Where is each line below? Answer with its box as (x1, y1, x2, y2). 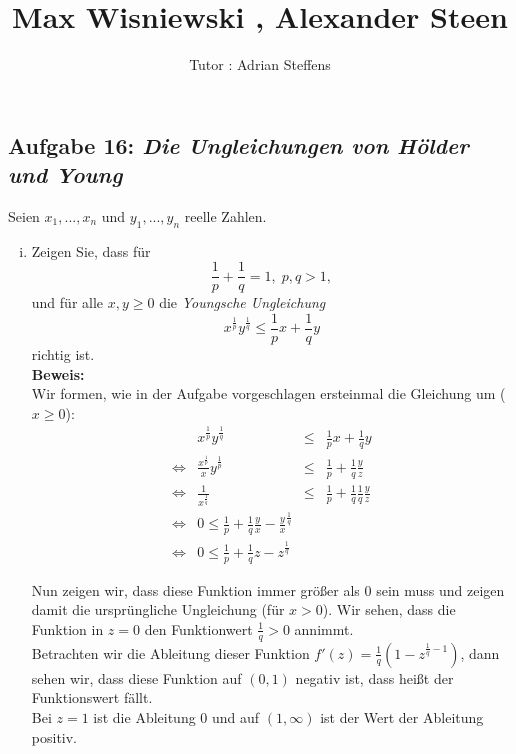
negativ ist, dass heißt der (295, 667, 454, 688)
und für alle (31, 292, 104, 313)
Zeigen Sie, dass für (31, 240, 151, 261)
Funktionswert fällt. (31, 687, 153, 708)
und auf (212, 706, 260, 727)
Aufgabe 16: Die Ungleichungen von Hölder (8, 129, 469, 160)
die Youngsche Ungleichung (159, 292, 326, 313)
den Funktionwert (144, 618, 253, 639)
